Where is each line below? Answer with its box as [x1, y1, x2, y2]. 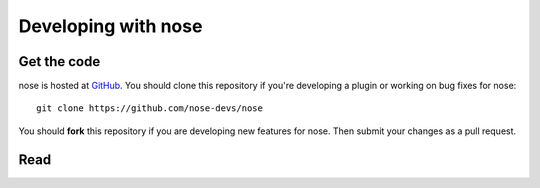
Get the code [18, 53, 101, 70]
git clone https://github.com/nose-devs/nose [36, 103, 264, 114]
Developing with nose [18, 15, 203, 37]
